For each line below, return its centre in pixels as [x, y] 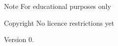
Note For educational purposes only [58, 6]
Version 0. [19, 39]
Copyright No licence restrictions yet [59, 23]
